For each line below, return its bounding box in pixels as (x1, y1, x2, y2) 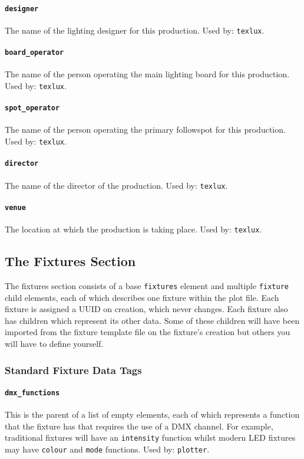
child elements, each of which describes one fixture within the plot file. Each (5, 291, 279, 303)
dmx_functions (5, 389, 60, 398)
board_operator (5, 48, 64, 57)
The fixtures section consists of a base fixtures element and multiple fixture (5, 279, 289, 291)
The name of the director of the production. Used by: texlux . (5, 179, 228, 191)
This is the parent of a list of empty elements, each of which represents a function (5, 408, 300, 421)
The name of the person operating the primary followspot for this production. (5, 123, 286, 136)
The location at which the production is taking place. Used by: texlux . (5, 223, 262, 235)
